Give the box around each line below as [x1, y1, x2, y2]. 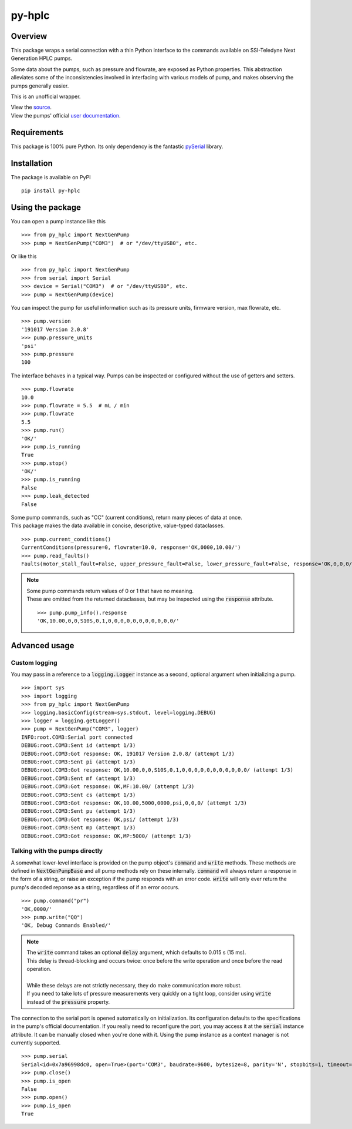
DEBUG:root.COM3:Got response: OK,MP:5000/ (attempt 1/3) [21, 832, 192, 839]
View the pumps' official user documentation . [11, 112, 121, 119]
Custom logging [11, 658, 58, 666]
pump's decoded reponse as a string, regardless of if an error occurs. [11, 883, 180, 890]
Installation [11, 158, 53, 168]
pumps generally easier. [11, 82, 69, 89]
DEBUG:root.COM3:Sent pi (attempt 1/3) [21, 758, 136, 765]
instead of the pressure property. [26, 998, 110, 1005]
